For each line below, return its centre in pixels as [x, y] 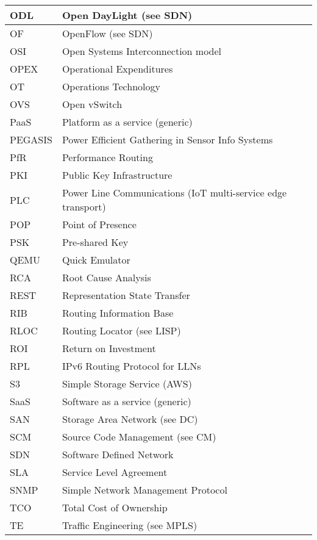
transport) [84, 207]
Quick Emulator [96, 260]
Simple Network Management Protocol [144, 490]
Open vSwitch [92, 104]
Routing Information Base [118, 313]
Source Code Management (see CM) [139, 437]
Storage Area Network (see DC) [130, 419]
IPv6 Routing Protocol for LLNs [131, 366]
